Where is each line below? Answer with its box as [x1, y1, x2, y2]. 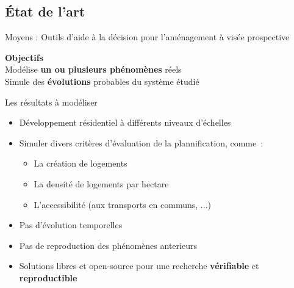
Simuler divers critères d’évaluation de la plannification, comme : [19, 136, 264, 149]
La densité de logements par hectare [34, 177, 169, 190]
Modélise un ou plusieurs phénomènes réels [5, 63, 182, 76]
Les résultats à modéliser [5, 95, 98, 108]
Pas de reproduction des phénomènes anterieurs [19, 239, 197, 251]
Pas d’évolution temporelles [19, 218, 123, 231]
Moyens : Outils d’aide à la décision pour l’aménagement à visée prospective [5, 31, 290, 43]
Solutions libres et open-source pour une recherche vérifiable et [19, 259, 259, 272]
